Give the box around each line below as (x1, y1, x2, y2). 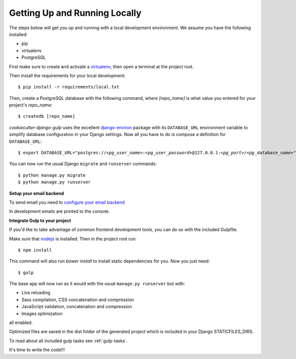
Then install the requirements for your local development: (9, 72, 126, 79)
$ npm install (18, 247, 52, 253)
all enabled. (9, 319, 33, 326)
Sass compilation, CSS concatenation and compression (21, 297, 134, 303)
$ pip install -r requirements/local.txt (18, 84, 119, 90)
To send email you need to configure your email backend (9, 199, 125, 205)
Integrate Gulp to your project (9, 218, 71, 224)
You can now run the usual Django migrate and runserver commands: (9, 161, 157, 167)
